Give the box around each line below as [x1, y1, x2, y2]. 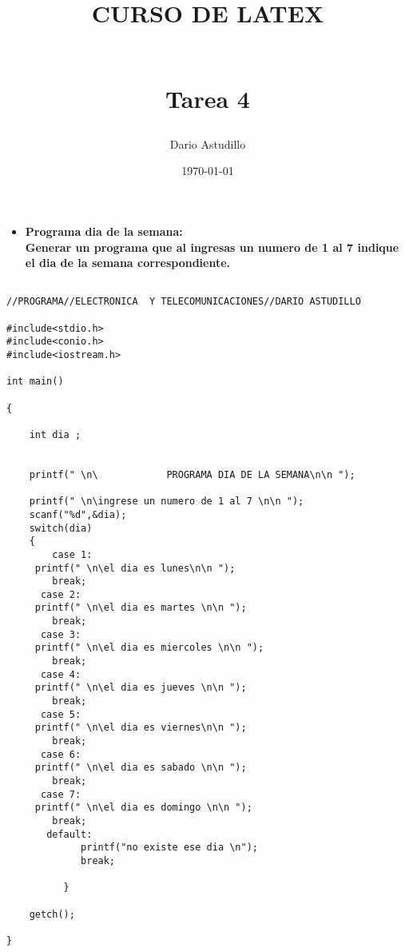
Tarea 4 [165, 82, 250, 114]
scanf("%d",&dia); [29, 508, 127, 520]
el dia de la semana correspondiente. [25, 254, 231, 271]
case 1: [52, 548, 93, 560]
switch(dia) [29, 522, 93, 534]
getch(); [29, 908, 75, 920]
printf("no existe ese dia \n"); [81, 842, 258, 854]
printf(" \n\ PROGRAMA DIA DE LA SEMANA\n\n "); [29, 468, 355, 480]
